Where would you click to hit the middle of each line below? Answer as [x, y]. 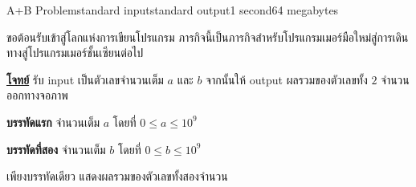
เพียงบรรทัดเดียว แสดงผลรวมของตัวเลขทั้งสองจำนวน [117, 176]
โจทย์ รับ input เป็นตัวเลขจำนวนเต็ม [85, 79]
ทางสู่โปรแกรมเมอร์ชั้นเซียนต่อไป [75, 53]
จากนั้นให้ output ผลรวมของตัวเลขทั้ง [287, 79]
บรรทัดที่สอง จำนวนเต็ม [56, 149]
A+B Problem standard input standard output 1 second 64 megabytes [173, 10]
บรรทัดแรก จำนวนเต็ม [53, 122]
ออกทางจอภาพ [37, 95]
